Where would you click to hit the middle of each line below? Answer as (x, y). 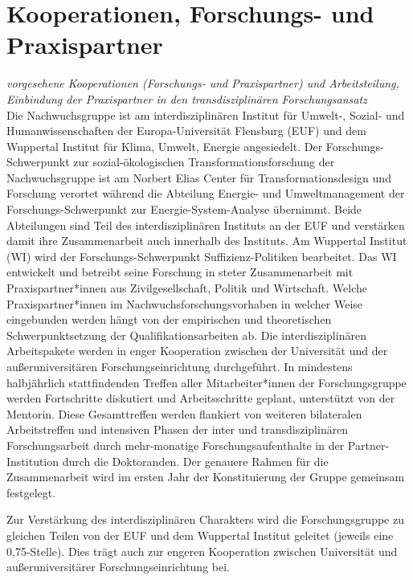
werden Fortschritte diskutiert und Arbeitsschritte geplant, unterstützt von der (201, 398)
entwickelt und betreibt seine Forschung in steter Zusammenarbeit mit (180, 272)
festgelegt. (31, 492)
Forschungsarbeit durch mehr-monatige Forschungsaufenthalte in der (176, 445)
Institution (33, 461)
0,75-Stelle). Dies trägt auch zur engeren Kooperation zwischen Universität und (202, 551)
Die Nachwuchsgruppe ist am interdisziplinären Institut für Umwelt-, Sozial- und (206, 114)
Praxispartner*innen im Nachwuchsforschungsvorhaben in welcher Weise (185, 303)
